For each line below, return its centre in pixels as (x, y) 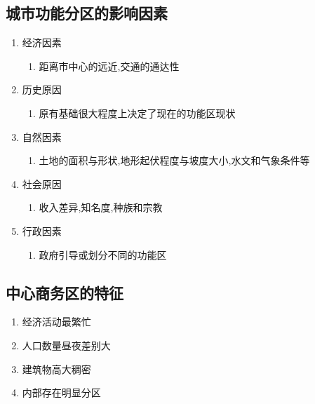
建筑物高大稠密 (56, 369)
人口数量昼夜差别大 (66, 345)
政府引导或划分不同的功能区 (103, 254)
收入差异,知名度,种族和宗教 (101, 207)
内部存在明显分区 (61, 392)
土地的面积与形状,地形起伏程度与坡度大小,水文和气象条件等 (174, 160)
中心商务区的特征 (65, 292)
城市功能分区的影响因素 (87, 13)
